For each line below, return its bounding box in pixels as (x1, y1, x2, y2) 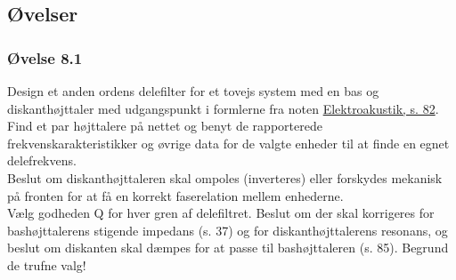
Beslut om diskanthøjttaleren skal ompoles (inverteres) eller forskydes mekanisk (7, 168, 443, 187)
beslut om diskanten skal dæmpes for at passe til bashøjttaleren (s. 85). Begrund (7, 238, 449, 257)
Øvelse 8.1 (7, 46, 83, 68)
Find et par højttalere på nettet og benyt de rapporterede (7, 116, 322, 135)
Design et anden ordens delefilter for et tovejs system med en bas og (7, 82, 379, 100)
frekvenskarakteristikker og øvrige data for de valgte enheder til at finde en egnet (7, 133, 450, 152)
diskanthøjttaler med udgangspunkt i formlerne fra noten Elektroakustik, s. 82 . (7, 99, 439, 117)
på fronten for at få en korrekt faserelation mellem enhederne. (7, 186, 344, 204)
